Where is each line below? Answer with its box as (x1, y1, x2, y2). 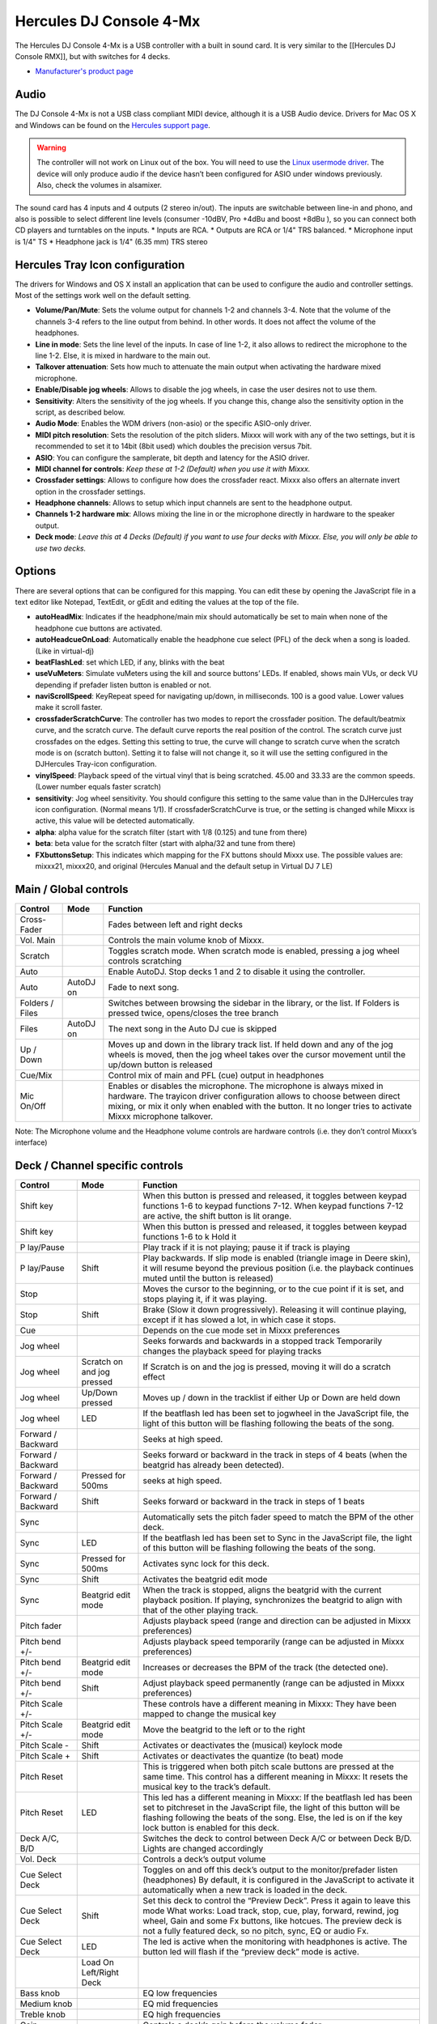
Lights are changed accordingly (142, 1843, 264, 1854)
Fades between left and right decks (108, 919, 243, 930)
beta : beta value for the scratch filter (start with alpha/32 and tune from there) (35, 839, 296, 848)
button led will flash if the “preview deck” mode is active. (142, 1946, 359, 1958)
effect (142, 1371, 166, 1383)
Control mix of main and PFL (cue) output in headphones (108, 1069, 325, 1081)
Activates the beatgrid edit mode (142, 1574, 268, 1585)
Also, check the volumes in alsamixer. (36, 181, 162, 190)
